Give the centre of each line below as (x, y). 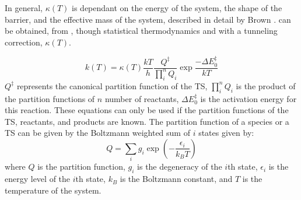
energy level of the (38, 179)
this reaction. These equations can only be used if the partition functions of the (147, 110)
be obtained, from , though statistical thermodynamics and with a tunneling (141, 31)
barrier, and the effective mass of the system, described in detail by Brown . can (148, 19)
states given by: (226, 133)
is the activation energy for (249, 98)
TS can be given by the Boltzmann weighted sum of (97, 133)
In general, (24, 8)
